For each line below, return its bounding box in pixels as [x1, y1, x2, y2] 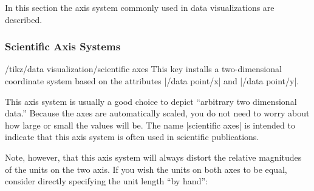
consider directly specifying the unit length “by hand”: [5, 175, 208, 187]
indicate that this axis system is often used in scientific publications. [5, 130, 259, 143]
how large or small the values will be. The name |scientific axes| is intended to [5, 118, 295, 131]
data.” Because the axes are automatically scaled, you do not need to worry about [5, 107, 310, 119]
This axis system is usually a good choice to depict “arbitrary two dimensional [5, 95, 297, 107]
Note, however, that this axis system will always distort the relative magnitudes [5, 150, 302, 163]
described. [5, 13, 43, 25]
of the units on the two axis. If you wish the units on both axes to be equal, [5, 163, 287, 175]
